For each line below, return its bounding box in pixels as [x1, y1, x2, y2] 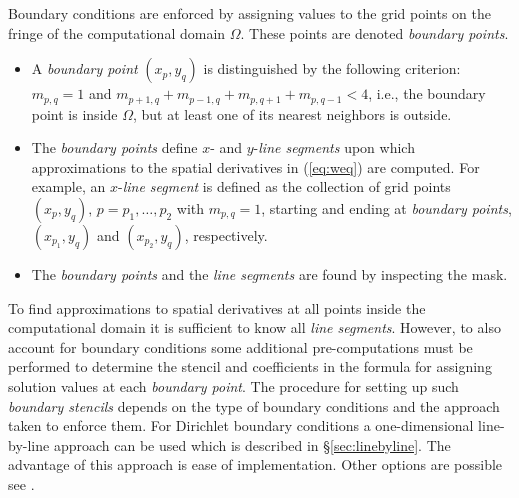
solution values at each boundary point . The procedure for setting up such [8, 375, 459, 396]
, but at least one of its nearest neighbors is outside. [133, 103, 452, 124]
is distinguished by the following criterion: [203, 58, 461, 79]
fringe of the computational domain [8, 22, 226, 43]
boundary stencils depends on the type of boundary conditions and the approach [8, 395, 500, 416]
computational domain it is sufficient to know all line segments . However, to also [8, 317, 501, 338]
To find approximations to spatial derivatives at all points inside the [8, 297, 426, 318]
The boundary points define [31, 137, 198, 158]
